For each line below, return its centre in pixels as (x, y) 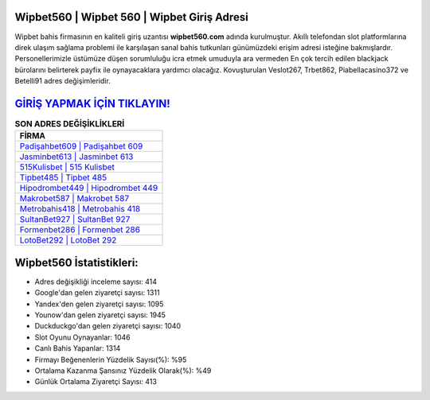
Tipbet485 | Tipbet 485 (63, 177)
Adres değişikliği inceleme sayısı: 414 (96, 282)
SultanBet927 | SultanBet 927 (75, 219)
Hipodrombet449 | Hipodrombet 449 (89, 188)
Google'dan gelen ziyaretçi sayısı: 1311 (97, 293)
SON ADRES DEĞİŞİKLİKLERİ (70, 124)
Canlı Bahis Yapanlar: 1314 (78, 348)
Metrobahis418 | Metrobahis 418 (80, 209)
